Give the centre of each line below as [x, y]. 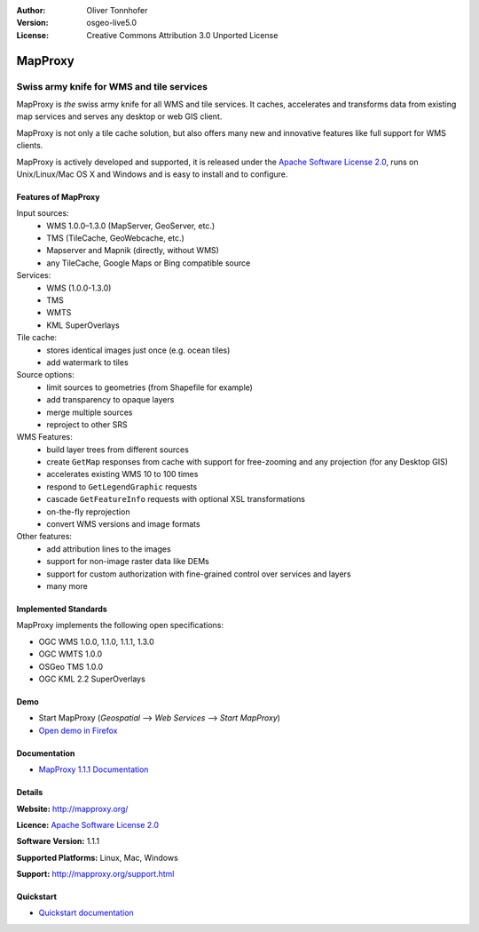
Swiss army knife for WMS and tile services [112, 86]
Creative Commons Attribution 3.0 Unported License [182, 35]
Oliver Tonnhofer [117, 10]
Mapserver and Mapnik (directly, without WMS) [133, 251]
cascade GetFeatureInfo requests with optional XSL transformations [176, 499]
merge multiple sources [90, 412]
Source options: [45, 375]
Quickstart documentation [86, 913]
